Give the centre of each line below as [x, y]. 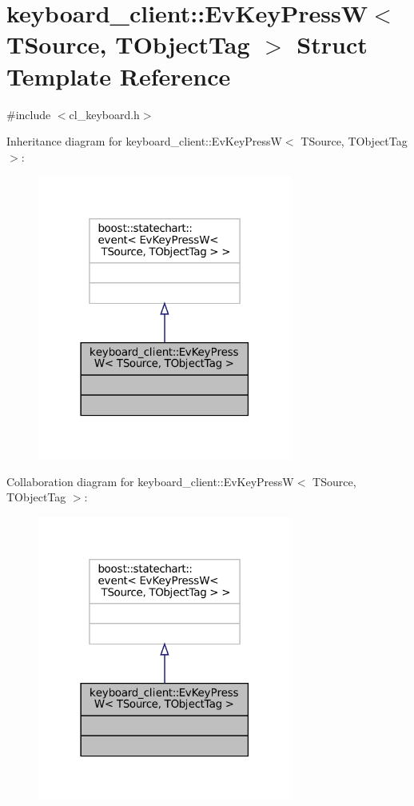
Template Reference [119, 76]
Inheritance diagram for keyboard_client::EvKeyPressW [144, 141]
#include [29, 114]
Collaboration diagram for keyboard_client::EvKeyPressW [150, 481]
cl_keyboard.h [104, 114]
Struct [332, 44]
